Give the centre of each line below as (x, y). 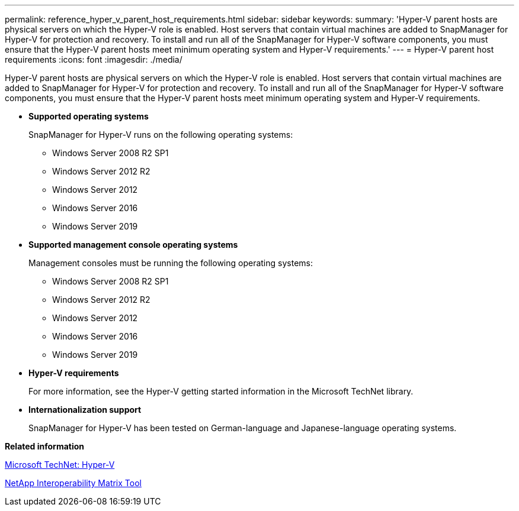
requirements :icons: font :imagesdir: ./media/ (94, 59)
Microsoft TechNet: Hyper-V (60, 465)
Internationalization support (85, 410)
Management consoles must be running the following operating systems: (171, 263)
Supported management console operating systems (133, 245)
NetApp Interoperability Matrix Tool (73, 483)
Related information (45, 446)
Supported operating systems (89, 116)
